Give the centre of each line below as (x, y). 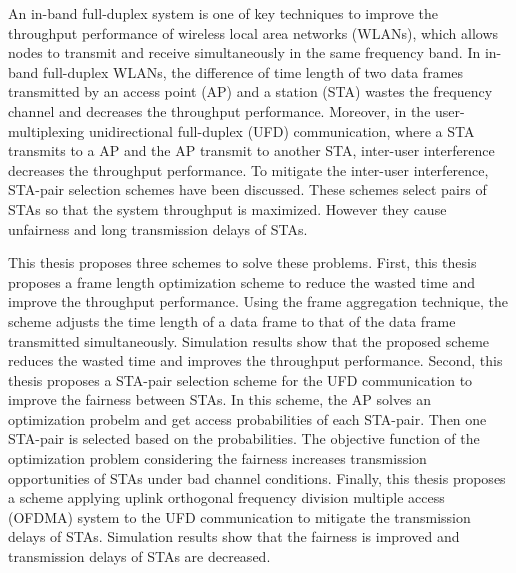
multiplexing (46, 130)
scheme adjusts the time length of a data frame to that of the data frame (232, 320)
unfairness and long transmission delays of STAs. (158, 228)
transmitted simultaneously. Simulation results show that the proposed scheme (249, 340)
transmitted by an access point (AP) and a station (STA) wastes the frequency (250, 91)
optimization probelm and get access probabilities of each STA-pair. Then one (247, 418)
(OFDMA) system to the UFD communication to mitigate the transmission (239, 516)
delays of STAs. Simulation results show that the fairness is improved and (234, 536)
